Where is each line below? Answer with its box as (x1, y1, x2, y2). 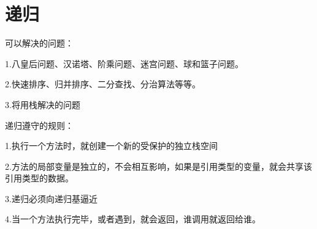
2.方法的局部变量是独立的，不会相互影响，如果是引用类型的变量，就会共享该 (5, 159, 312, 172)
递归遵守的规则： (5, 118, 74, 131)
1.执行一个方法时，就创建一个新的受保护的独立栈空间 (5, 139, 218, 152)
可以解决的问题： (5, 37, 74, 49)
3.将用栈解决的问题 (5, 98, 80, 111)
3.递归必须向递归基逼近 (5, 192, 97, 205)
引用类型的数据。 (5, 172, 74, 184)
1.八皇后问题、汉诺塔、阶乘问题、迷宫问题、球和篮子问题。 (5, 57, 243, 70)
